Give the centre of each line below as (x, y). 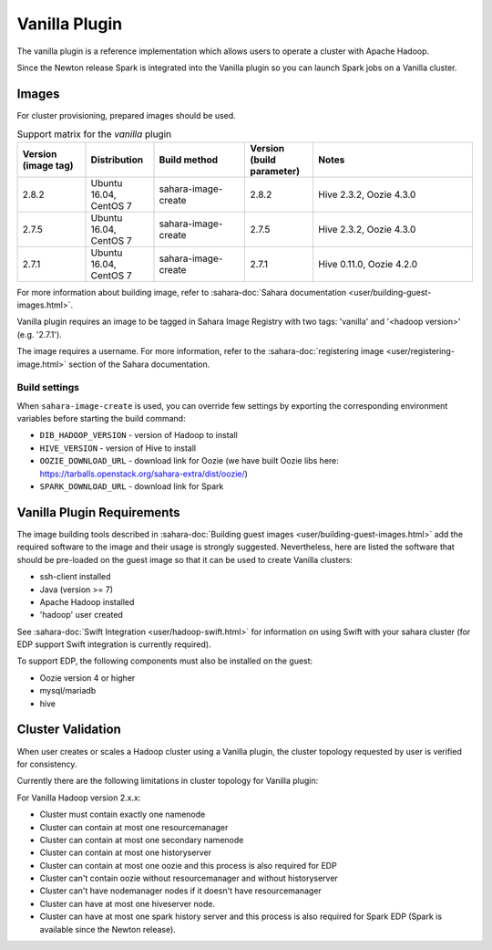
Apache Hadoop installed (87, 601)
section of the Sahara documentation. (139, 364)
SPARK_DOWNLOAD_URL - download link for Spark (132, 486)
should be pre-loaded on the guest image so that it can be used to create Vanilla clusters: (184, 559)
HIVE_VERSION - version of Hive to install (118, 448)
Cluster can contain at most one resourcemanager (134, 827)
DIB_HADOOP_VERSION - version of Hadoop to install (139, 435)
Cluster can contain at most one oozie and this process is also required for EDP (188, 865)
